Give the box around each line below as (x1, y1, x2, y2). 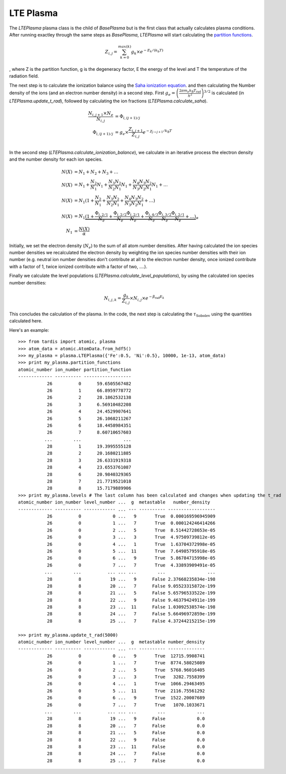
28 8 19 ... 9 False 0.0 (46, 716, 205, 722)
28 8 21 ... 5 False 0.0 (46, 730, 205, 736)
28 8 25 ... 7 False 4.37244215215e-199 (46, 618, 216, 624)
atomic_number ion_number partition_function (18, 367, 132, 372)
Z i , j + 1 (128, 126, 143, 133)
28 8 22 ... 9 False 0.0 (46, 737, 205, 743)
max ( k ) (118, 44, 132, 49)
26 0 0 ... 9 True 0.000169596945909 (46, 514, 216, 519)
